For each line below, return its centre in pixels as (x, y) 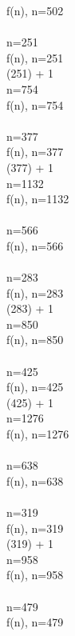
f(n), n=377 (35, 152)
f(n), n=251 (35, 57)
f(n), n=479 (35, 622)
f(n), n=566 (35, 245)
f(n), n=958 (35, 575)
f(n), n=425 (35, 387)
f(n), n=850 (35, 340)
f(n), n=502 (35, 10)
